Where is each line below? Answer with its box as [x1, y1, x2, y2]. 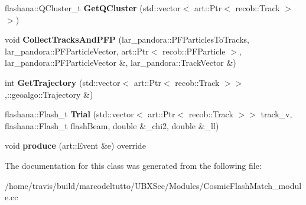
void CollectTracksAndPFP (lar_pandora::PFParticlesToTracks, [5, 33, 249, 46]
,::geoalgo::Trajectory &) [5, 88, 93, 100]
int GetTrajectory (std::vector [5, 76, 121, 88]
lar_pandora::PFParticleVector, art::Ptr [5, 44, 149, 57]
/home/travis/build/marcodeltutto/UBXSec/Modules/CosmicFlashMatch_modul [5, 179, 302, 191]
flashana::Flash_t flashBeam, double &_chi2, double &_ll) [5, 119, 219, 132]
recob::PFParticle [162, 44, 226, 57]
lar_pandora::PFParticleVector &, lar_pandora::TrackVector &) [5, 56, 236, 69]
